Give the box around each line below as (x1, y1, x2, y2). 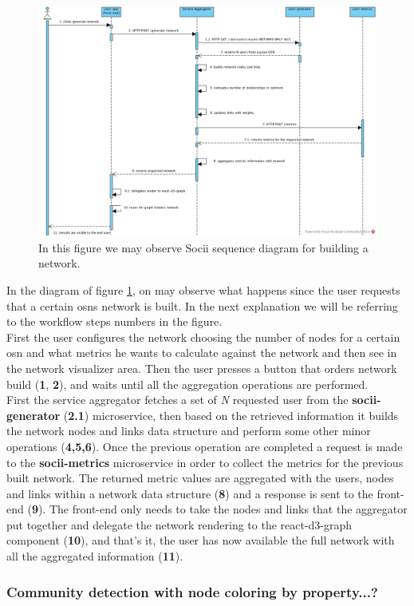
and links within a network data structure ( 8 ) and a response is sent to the (6, 485, 373, 501)
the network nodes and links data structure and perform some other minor (6, 422, 371, 439)
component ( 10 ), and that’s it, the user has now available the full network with (6, 532, 395, 549)
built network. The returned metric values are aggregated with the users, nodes (6, 469, 394, 486)
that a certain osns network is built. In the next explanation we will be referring (6, 297, 398, 314)
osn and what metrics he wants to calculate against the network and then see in (6, 344, 397, 361)
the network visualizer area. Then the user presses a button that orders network (6, 359, 397, 376)
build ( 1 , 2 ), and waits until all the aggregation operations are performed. (6, 375, 369, 392)
